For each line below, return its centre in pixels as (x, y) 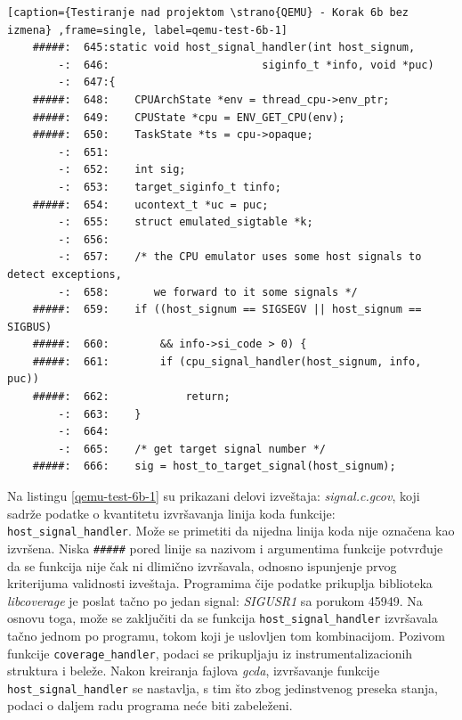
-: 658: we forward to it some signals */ (208, 292)
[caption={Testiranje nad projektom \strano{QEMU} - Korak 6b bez (208, 12)
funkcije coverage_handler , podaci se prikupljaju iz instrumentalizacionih (210, 653)
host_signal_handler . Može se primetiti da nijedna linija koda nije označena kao (231, 531)
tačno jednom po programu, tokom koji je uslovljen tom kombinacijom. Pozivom (226, 635)
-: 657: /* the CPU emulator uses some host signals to (240, 257)
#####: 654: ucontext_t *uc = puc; (150, 205)
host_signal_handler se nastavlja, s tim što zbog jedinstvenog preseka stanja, (223, 687)
